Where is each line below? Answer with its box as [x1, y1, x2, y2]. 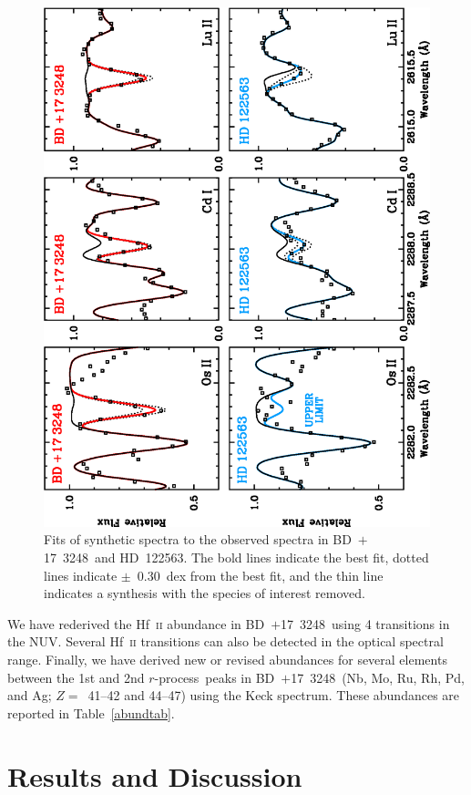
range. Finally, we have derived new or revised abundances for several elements [7, 649, 447, 668]
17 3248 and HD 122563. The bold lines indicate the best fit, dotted [44, 547, 429, 566]
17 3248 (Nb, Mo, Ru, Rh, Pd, [291, 667, 465, 687]
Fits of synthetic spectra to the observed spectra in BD [44, 530, 352, 549]
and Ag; [7, 686, 52, 705]
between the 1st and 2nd [7, 667, 145, 687]
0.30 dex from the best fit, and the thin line [137, 565, 384, 584]
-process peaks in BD [154, 667, 275, 687]
